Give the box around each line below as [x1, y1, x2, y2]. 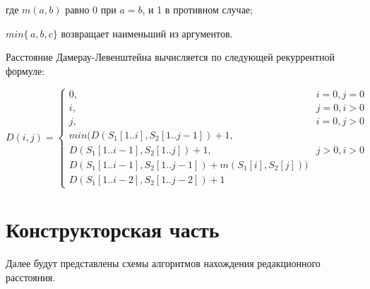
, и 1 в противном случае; [142, 2, 253, 16]
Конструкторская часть [6, 215, 220, 244]
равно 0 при [65, 2, 117, 16]
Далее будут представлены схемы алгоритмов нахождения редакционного [6, 256, 321, 271]
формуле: [6, 63, 45, 78]
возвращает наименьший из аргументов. [61, 25, 233, 40]
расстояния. [6, 269, 56, 284]
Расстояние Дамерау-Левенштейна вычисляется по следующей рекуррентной [6, 49, 335, 64]
